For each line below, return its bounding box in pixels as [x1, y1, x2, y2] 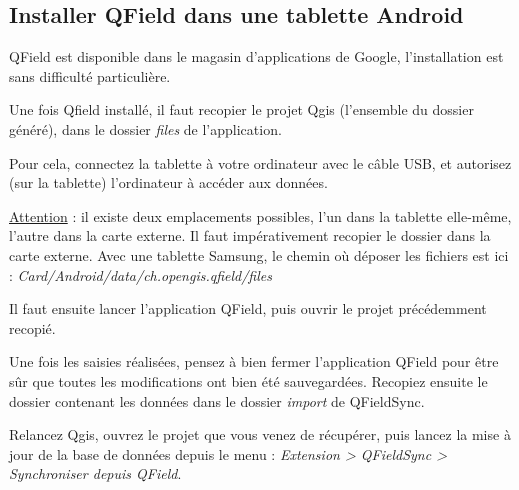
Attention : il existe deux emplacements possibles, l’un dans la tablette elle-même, [9, 205, 512, 226]
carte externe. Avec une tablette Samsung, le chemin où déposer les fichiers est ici [9, 244, 509, 265]
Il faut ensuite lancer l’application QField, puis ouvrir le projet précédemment [9, 298, 487, 319]
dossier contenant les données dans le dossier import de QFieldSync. [9, 390, 425, 411]
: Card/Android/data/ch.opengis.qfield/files [9, 264, 272, 285]
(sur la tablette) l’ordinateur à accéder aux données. [9, 172, 328, 193]
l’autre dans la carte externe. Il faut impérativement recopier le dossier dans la [9, 225, 491, 246]
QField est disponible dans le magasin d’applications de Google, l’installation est [9, 46, 504, 67]
